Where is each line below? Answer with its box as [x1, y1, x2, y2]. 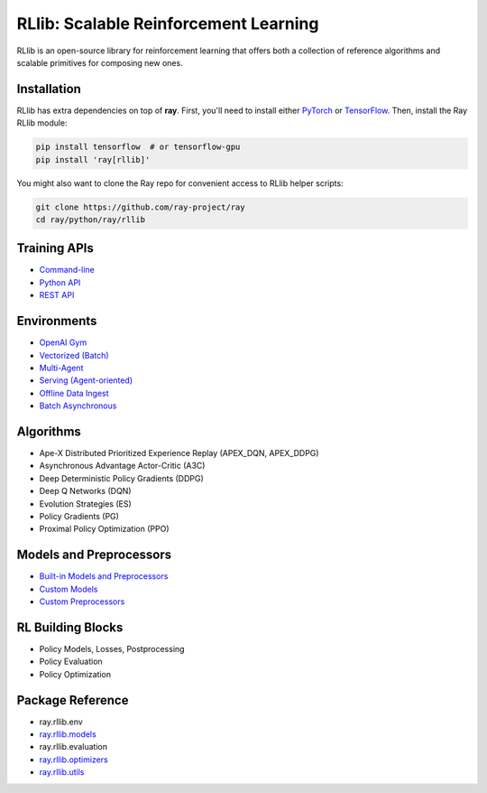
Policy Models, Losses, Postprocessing [39, 643, 185, 654]
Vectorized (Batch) [39, 350, 109, 360]
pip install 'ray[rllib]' [35, 154, 151, 164]
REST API [39, 290, 75, 301]
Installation [16, 81, 81, 97]
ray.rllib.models [39, 729, 96, 740]
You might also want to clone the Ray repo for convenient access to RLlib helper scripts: [16, 177, 344, 189]
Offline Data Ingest [39, 387, 109, 398]
